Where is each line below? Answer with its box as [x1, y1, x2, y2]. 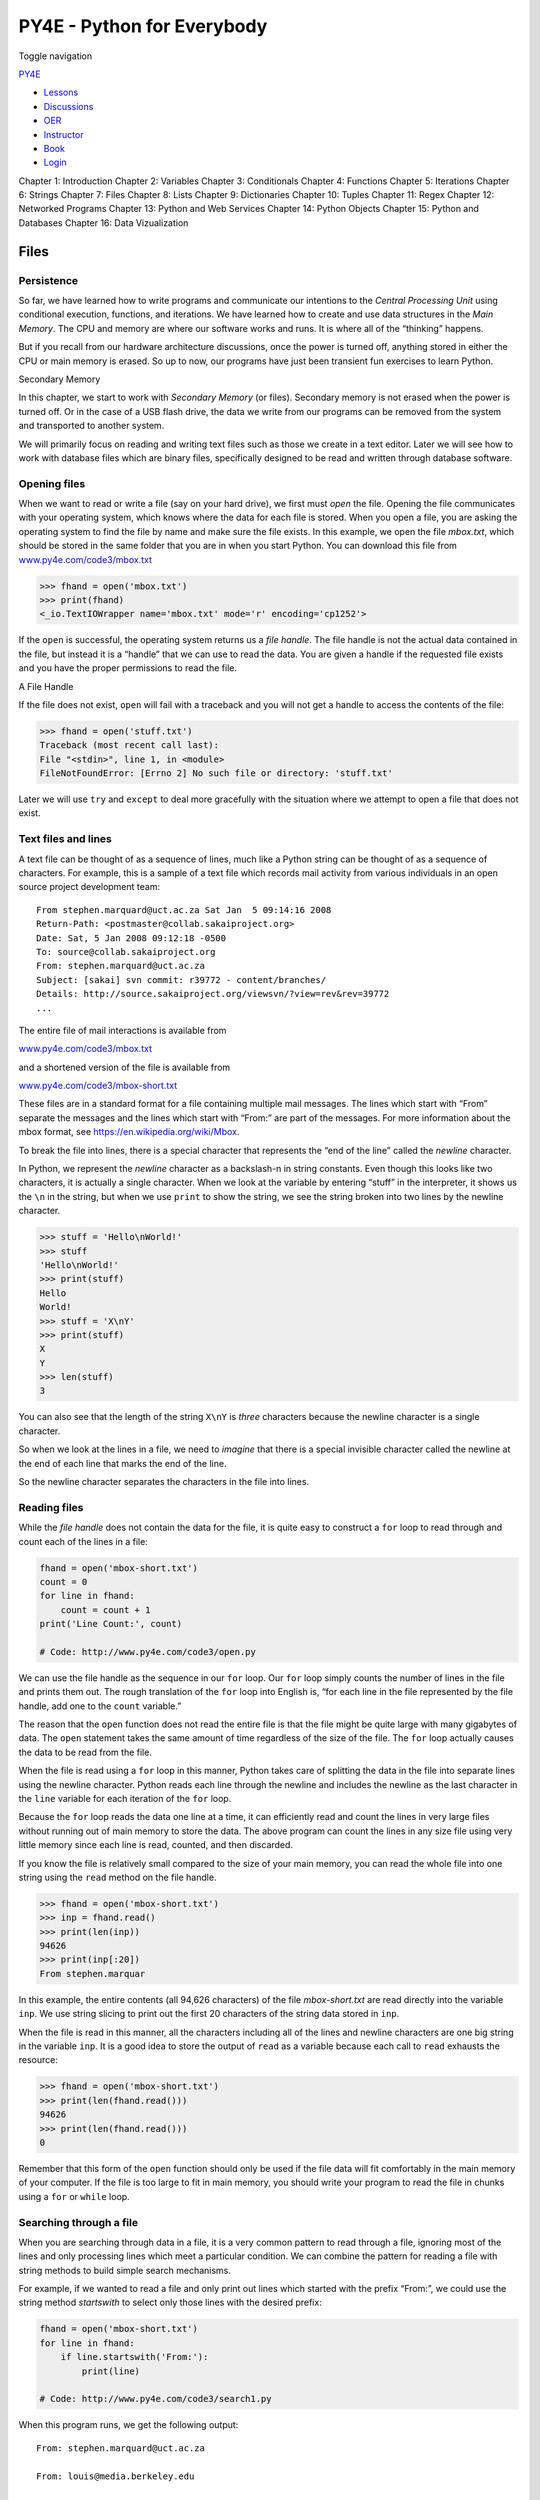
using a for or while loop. [18, 2190, 130, 2202]
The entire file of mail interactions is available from [18, 1024, 227, 1036]
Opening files [18, 476, 86, 490]
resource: [18, 2054, 59, 2066]
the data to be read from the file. [18, 1746, 152, 1758]
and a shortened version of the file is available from [18, 1061, 231, 1073]
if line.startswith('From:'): [60, 2351, 209, 2363]
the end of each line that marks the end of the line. [18, 1457, 227, 1469]
